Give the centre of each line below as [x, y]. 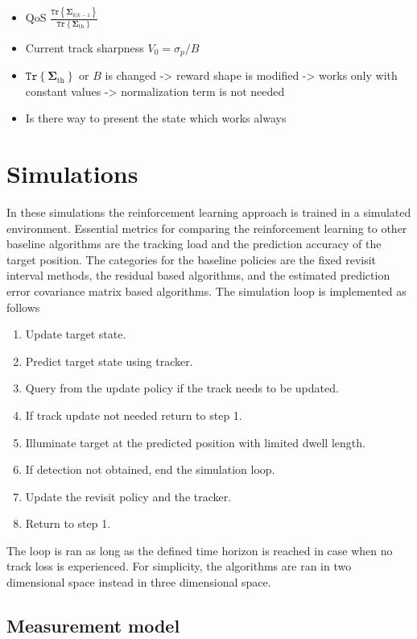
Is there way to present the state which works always [156, 118]
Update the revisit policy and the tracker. [128, 496]
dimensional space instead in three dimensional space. [139, 582]
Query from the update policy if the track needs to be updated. [182, 388]
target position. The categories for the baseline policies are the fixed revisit [192, 259]
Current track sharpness [85, 47]
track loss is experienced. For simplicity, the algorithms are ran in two [179, 566]
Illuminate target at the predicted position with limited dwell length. [195, 442]
